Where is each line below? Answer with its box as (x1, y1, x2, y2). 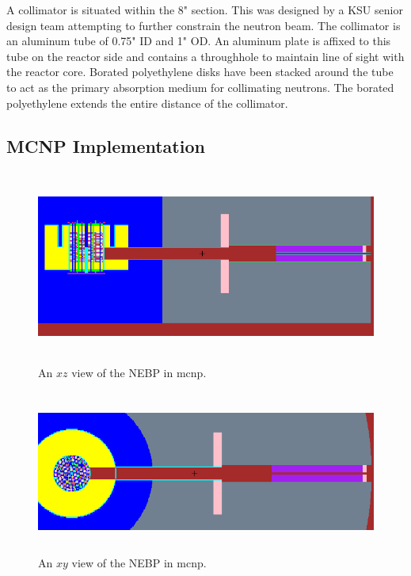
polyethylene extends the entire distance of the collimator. (6, 94, 288, 111)
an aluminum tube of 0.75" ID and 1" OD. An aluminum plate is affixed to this (6, 32, 391, 49)
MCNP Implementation (6, 133, 205, 158)
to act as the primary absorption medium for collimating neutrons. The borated (6, 78, 394, 95)
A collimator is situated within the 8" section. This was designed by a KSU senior (6, 2, 403, 17)
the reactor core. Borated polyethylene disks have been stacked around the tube (6, 63, 394, 80)
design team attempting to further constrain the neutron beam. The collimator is (6, 17, 401, 33)
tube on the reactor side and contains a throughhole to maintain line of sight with (6, 48, 405, 64)
